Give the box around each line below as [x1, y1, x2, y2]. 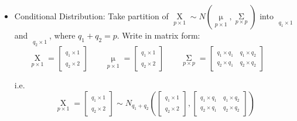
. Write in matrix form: [117, 29, 200, 41]
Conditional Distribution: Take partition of [14, 10, 169, 22]
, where [49, 29, 76, 41]
